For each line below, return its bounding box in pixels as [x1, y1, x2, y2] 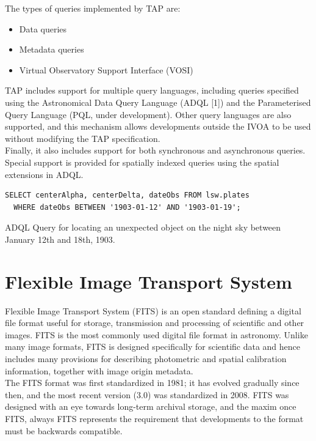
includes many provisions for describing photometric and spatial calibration [5, 352, 287, 365]
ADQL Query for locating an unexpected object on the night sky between [5, 221, 281, 234]
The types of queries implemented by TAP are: [5, 2, 181, 14]
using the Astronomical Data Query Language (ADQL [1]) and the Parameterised [5, 95, 311, 108]
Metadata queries [19, 43, 84, 56]
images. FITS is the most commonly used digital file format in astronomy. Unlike [5, 328, 308, 341]
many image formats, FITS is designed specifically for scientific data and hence [5, 340, 301, 353]
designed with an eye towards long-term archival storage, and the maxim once [5, 400, 296, 413]
